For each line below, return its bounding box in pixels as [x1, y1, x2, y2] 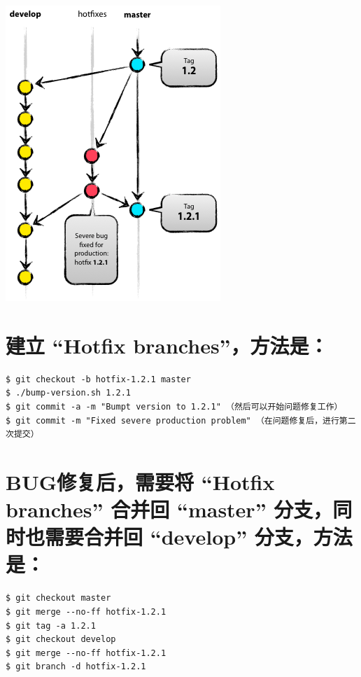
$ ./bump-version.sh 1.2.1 [6, 388, 131, 398]
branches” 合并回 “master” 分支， [6, 495, 333, 524]
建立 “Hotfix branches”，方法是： [6, 330, 329, 359]
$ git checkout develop [6, 634, 116, 645]
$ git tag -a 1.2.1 [6, 620, 96, 631]
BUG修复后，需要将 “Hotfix [6, 467, 275, 496]
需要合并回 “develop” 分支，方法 [45, 522, 353, 551]
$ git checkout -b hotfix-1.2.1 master [6, 374, 191, 384]
